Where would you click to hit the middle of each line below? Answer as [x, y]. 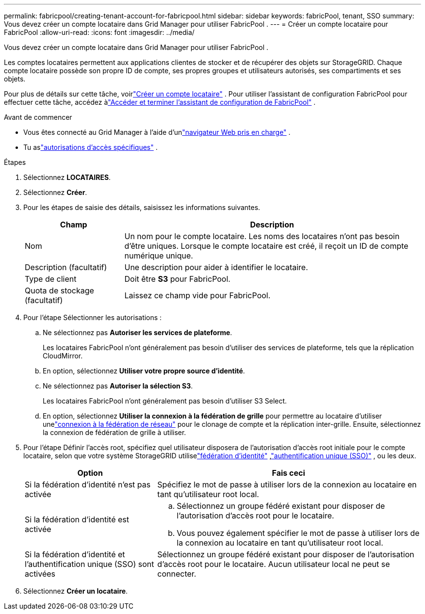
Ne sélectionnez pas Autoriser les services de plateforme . [138, 332]
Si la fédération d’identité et [75, 554]
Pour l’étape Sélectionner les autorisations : [93, 317]
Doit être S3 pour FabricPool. [177, 279]
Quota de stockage [59, 291]
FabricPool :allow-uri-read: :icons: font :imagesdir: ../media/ [99, 32]
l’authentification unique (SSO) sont [90, 564]
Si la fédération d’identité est [77, 519]
